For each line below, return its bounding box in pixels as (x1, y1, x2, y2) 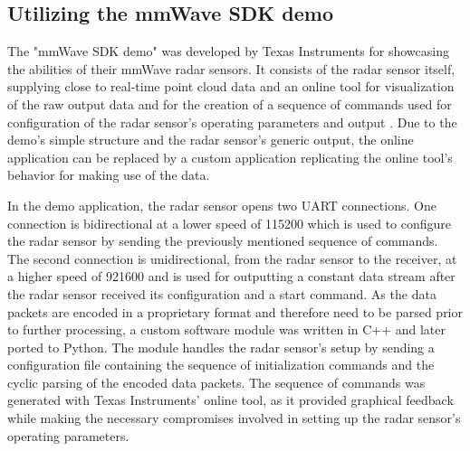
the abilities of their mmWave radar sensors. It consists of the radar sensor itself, (7, 59, 456, 78)
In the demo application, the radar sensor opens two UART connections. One (7, 195, 436, 214)
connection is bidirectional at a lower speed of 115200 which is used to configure (7, 213, 452, 232)
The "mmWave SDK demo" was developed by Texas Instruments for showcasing (7, 42, 449, 61)
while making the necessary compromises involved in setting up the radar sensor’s (7, 409, 461, 428)
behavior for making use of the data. (7, 165, 210, 184)
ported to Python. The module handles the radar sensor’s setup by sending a (7, 337, 435, 356)
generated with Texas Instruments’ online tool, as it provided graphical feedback (7, 390, 454, 409)
